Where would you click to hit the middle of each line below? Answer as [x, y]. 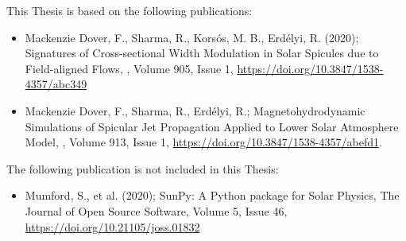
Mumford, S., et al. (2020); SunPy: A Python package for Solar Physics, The [212, 195]
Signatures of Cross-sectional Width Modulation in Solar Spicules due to [202, 53]
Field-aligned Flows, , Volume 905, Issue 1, [129, 68]
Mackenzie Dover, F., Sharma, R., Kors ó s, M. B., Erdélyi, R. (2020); [192, 37]
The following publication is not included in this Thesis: [143, 168]
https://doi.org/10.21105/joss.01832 [112, 226]
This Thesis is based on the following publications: [130, 10]
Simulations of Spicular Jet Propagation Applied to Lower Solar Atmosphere [212, 126]
